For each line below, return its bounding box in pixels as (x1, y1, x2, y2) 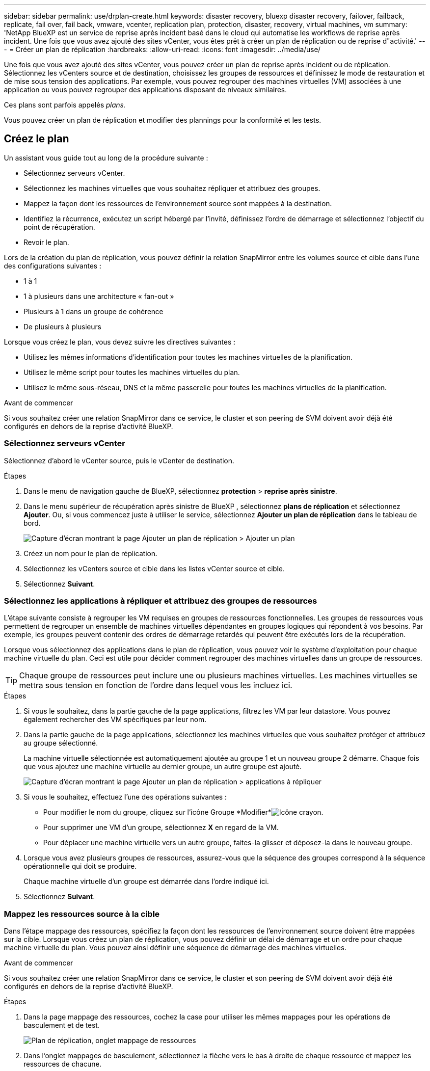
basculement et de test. (24, 1021, 100, 1030)
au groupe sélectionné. (24, 739, 98, 748)
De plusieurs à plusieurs (24, 322, 102, 331)
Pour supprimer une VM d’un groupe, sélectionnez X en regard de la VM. (43, 823, 279, 832)
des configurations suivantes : (4, 261, 102, 270)
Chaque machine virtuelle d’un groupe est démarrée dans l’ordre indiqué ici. (24, 877, 269, 886)
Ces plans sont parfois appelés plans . (4, 101, 126, 109)
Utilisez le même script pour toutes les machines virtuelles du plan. (24, 368, 240, 376)
